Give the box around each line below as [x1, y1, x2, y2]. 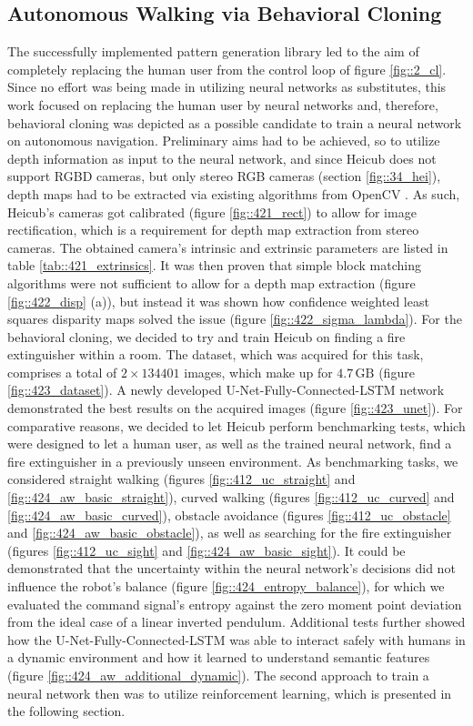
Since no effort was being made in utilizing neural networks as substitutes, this [7, 77, 447, 96]
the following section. [7, 701, 126, 721]
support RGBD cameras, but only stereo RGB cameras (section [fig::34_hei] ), [7, 166, 441, 186]
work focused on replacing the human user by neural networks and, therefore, [7, 95, 438, 114]
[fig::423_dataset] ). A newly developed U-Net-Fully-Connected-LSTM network [7, 380, 445, 399]
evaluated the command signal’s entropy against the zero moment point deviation [7, 594, 462, 613]
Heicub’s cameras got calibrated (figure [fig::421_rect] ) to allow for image [7, 202, 417, 221]
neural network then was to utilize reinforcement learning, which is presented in [7, 683, 452, 702]
